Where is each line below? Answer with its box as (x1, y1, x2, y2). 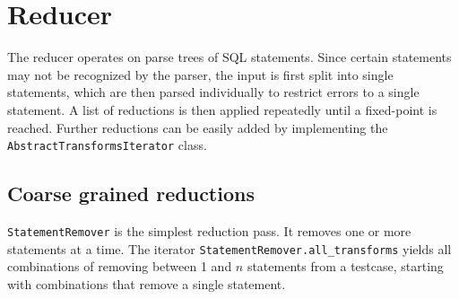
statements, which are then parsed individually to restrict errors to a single (7, 83, 420, 101)
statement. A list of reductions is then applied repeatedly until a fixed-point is (7, 100, 437, 119)
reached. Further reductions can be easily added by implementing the (7, 118, 388, 136)
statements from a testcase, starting (247, 257, 444, 276)
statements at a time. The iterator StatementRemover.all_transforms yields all (7, 239, 452, 258)
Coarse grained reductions (7, 180, 255, 207)
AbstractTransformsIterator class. (7, 136, 207, 154)
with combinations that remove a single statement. (7, 274, 286, 293)
